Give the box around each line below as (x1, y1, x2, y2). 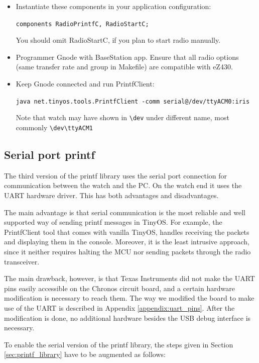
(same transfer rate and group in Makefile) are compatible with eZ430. (16, 61, 233, 72)
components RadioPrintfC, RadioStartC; (16, 20, 149, 28)
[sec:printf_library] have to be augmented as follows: (4, 349, 166, 359)
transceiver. (4, 256, 40, 266)
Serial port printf (4, 146, 95, 162)
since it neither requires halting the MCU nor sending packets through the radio (4, 246, 251, 256)
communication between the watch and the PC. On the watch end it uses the (4, 180, 242, 191)
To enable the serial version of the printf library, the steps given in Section (4, 339, 233, 349)
